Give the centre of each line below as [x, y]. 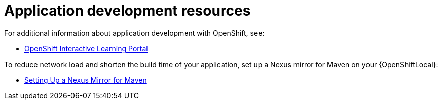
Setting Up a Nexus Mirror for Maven [86, 80]
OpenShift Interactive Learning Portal [86, 48]
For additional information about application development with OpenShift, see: [134, 33]
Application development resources [127, 11]
